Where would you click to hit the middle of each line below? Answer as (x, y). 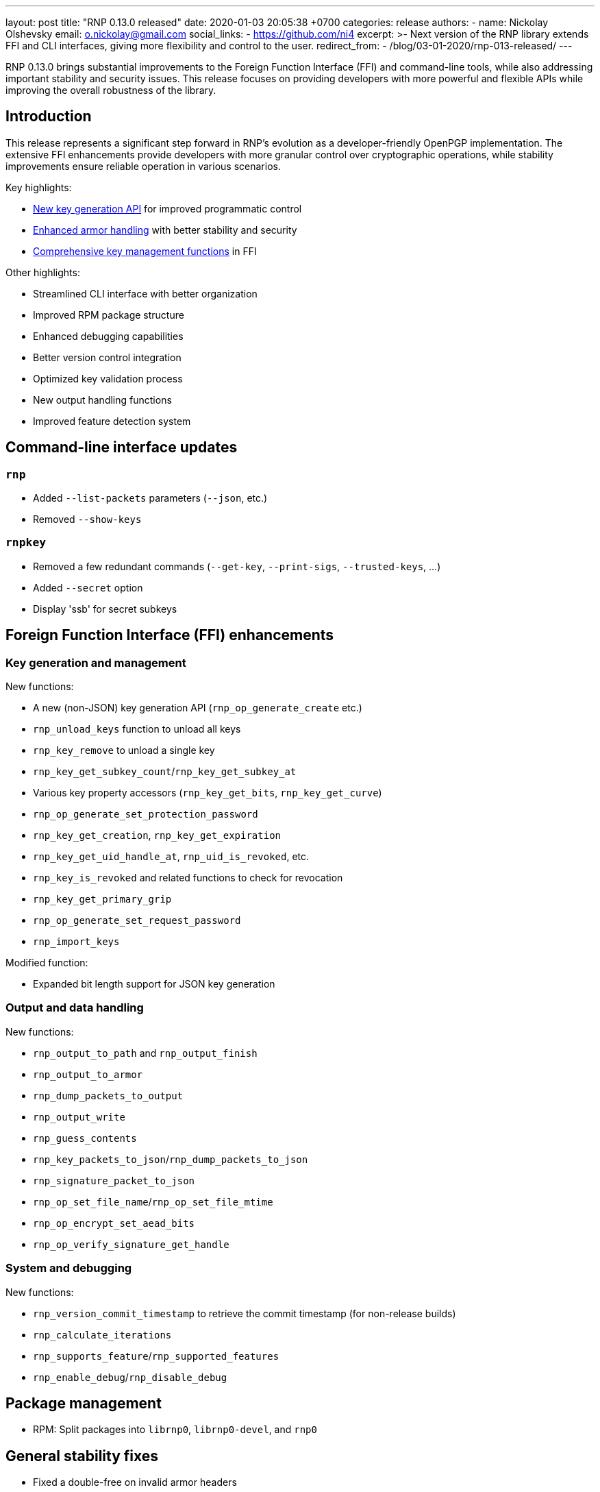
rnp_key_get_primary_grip (102, 900)
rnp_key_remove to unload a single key (124, 750)
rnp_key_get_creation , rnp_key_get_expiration (157, 835)
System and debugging (69, 1268)
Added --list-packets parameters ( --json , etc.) (150, 498)
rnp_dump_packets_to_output (108, 1096)
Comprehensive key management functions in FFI (145, 251)
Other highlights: (43, 272)
